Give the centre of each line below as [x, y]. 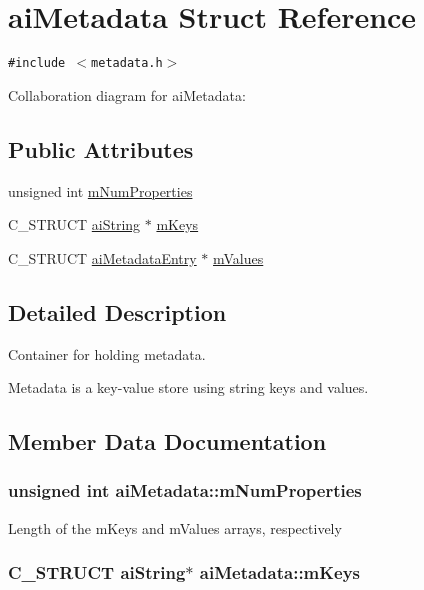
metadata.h [127, 63]
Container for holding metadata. [107, 353]
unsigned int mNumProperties [100, 190]
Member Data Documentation [167, 441]
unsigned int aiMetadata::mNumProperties [185, 490]
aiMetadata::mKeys [279, 572]
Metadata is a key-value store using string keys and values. [188, 387]
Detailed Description [117, 311]
